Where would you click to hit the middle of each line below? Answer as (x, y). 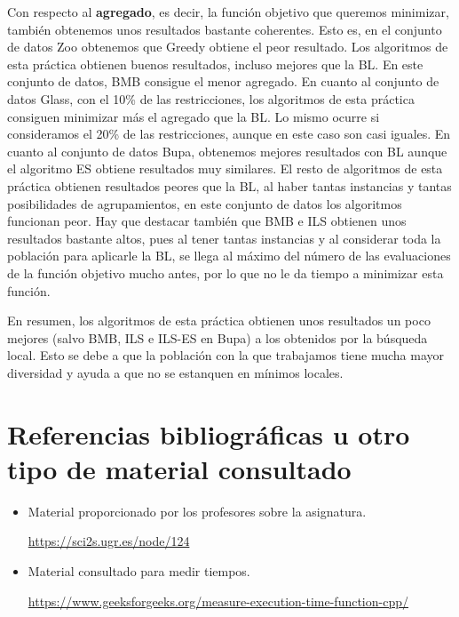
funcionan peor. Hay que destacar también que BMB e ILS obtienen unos (207, 221)
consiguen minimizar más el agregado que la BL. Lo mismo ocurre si (194, 116)
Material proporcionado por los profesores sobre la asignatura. (197, 511)
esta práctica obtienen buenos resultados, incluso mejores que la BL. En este (215, 64)
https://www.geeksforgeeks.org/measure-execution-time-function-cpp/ (218, 601)
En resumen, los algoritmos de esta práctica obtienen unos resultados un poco (219, 321)
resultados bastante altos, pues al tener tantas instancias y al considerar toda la (224, 238)
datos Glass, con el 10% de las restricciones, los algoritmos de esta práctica (211, 98)
